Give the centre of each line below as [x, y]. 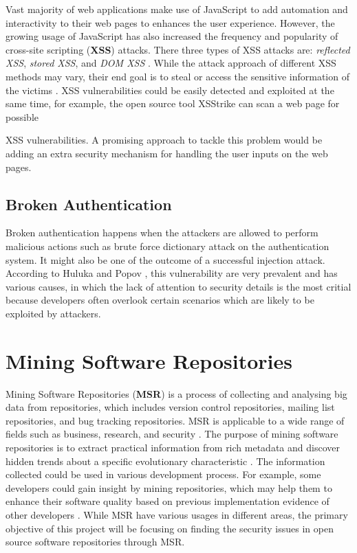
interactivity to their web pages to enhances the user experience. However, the [170, 22]
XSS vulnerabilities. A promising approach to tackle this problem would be [164, 140]
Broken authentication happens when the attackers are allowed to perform [162, 233]
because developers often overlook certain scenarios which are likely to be [160, 300]
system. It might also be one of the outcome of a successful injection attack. [165, 259]
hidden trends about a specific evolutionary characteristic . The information [165, 461]
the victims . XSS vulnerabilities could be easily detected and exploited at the [170, 90]
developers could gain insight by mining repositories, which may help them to [169, 487]
